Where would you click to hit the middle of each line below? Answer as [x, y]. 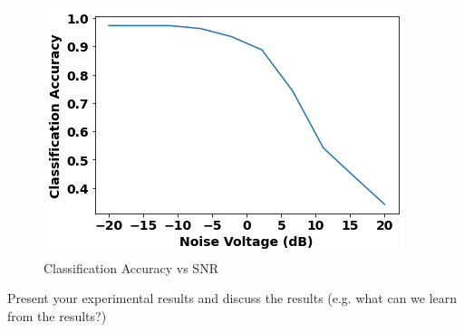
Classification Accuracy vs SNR [131, 267]
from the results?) [57, 315]
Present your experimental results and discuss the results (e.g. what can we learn [232, 298]
